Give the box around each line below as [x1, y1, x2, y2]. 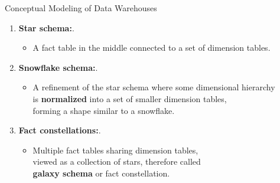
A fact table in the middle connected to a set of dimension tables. [32, 41, 271, 54]
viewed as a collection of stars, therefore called [32, 155, 201, 168]
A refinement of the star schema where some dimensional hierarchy [32, 81, 275, 93]
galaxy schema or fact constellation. [32, 166, 170, 179]
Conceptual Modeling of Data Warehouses [5, 2, 157, 14]
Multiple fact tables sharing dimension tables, [32, 143, 198, 156]
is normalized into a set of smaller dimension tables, [32, 92, 227, 104]
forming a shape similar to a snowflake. [32, 104, 175, 116]
